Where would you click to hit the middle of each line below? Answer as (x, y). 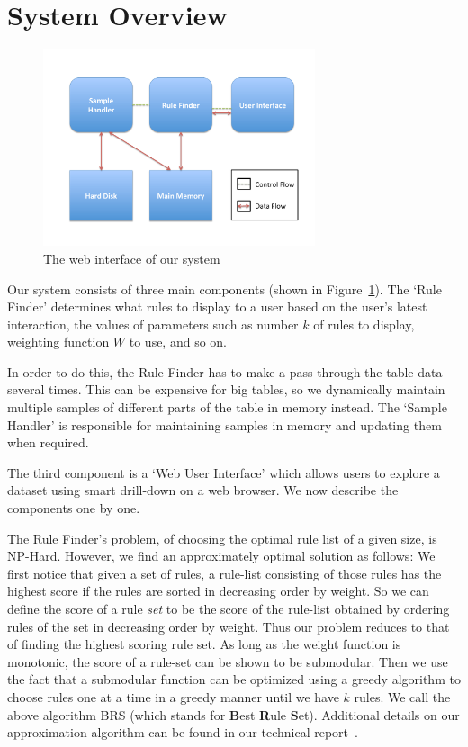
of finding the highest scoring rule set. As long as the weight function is (204, 644)
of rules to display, (364, 324)
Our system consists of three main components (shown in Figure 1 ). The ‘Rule (225, 288)
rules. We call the (402, 696)
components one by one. (74, 508)
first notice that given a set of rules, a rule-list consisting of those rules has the (225, 573)
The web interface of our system (132, 258)
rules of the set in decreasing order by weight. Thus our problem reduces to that (229, 626)
